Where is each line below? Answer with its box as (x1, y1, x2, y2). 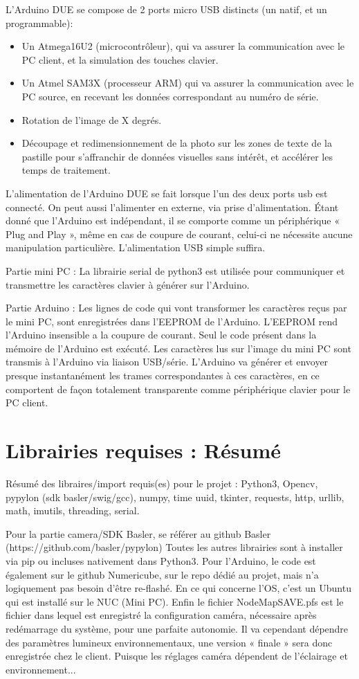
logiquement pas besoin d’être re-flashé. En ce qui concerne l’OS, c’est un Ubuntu (6, 581, 351, 595)
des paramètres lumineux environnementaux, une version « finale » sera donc (6, 635, 333, 649)
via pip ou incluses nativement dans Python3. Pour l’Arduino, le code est (6, 553, 316, 568)
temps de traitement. (21, 163, 111, 177)
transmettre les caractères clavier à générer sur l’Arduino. (6, 277, 250, 291)
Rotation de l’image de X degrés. (21, 112, 162, 127)
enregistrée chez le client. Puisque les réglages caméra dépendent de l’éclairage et (6, 649, 348, 663)
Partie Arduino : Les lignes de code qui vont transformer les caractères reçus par (6, 300, 347, 315)
